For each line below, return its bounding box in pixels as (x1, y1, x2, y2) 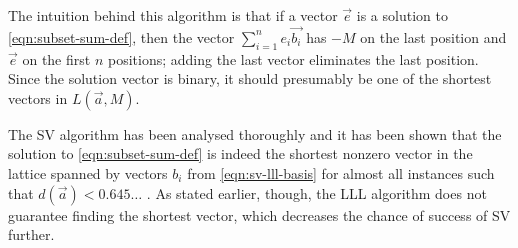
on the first (22, 48, 91, 69)
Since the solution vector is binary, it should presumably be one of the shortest (8, 68, 492, 89)
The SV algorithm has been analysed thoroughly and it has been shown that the (8, 123, 502, 144)
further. (8, 224, 55, 245)
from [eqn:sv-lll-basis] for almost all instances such (187, 162, 495, 183)
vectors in (8, 87, 68, 108)
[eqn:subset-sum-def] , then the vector (8, 26, 235, 47)
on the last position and (360, 26, 507, 47)
